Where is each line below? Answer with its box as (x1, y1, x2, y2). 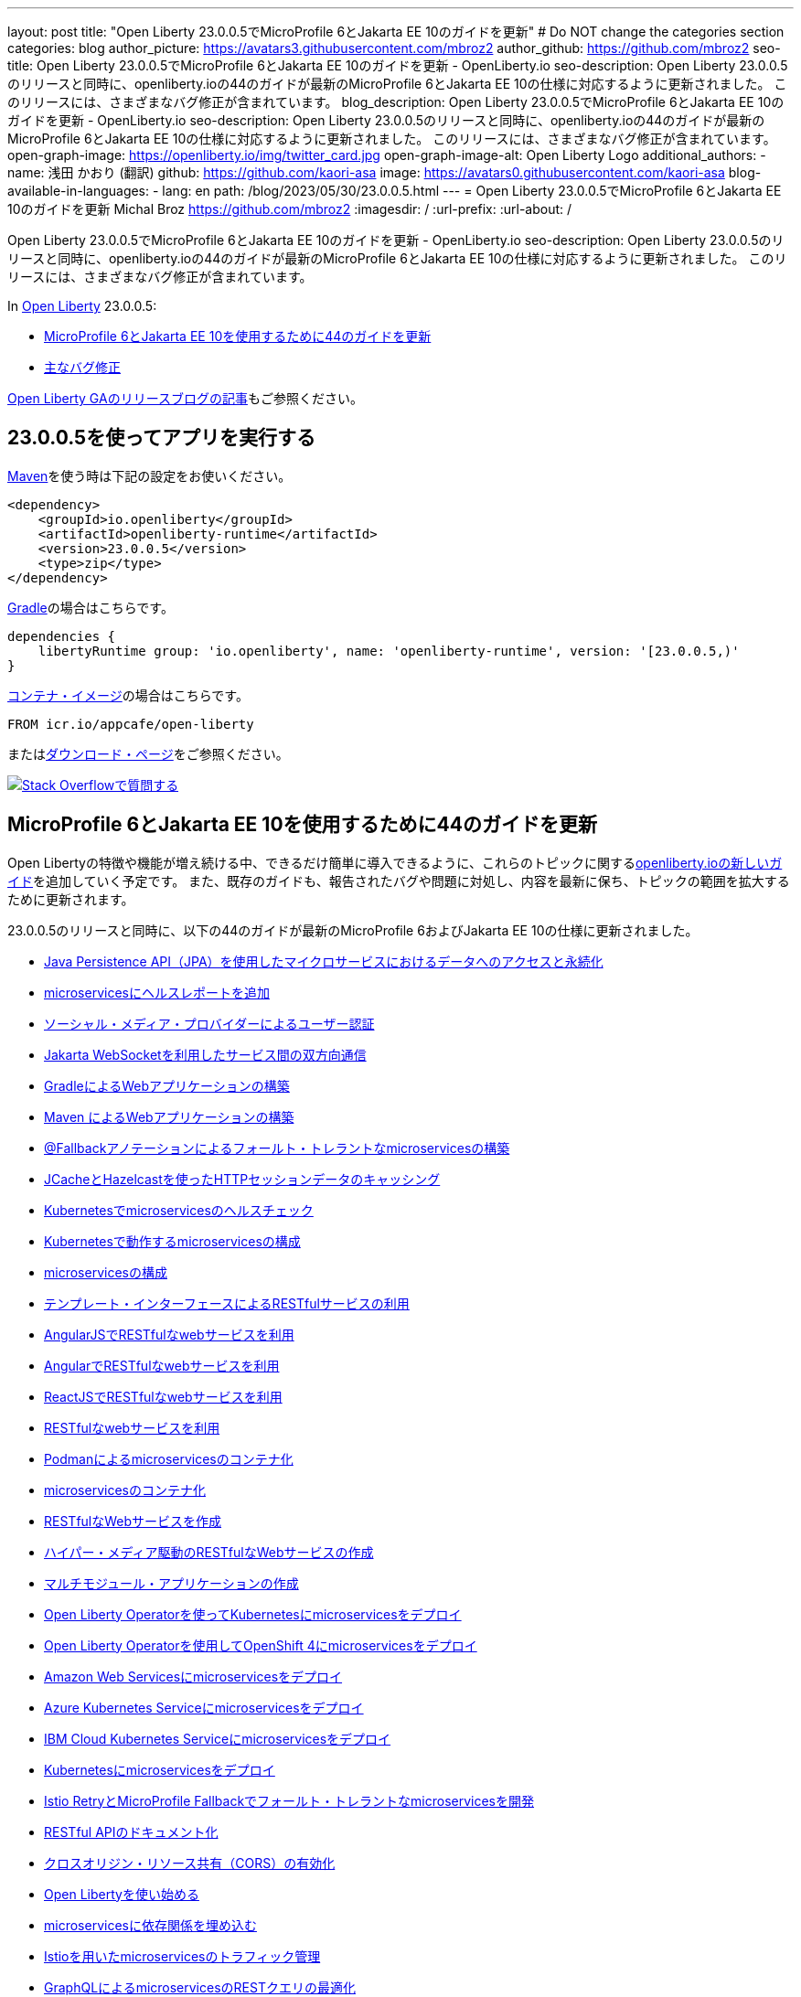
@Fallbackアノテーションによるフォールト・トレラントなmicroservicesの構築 (44, 1139, 510, 1156)
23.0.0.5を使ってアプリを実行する (7, 426, 316, 450)
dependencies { (7, 628, 116, 644)
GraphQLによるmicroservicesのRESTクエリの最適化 (44, 1979, 356, 1995)
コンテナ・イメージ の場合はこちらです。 (7, 687, 249, 703)
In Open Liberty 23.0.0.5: (7, 298, 157, 314)
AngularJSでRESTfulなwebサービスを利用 (44, 1326, 294, 1342)
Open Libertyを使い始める (44, 1885, 199, 1902)
